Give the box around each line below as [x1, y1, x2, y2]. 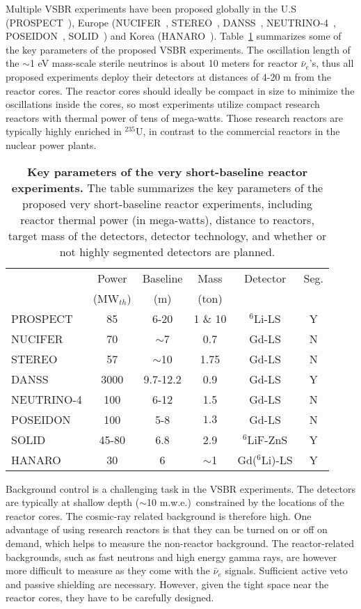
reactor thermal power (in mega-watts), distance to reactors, [20, 211, 314, 228]
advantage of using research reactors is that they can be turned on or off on [6, 522, 328, 537]
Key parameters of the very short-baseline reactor [26, 163, 308, 180]
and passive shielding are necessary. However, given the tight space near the [6, 576, 329, 591]
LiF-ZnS [247, 431, 288, 448]
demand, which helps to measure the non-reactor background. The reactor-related [6, 535, 354, 550]
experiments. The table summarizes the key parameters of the [11, 179, 323, 196]
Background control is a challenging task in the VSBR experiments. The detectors [6, 481, 356, 496]
